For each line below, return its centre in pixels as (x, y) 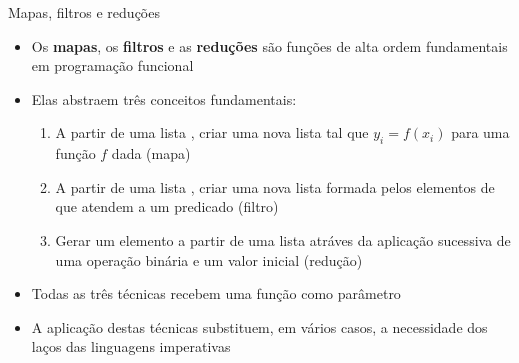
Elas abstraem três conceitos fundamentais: (164, 98)
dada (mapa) (151, 153)
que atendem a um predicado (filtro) (167, 206)
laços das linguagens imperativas (131, 346)
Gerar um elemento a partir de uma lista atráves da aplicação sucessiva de (283, 239)
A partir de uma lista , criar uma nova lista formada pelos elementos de (275, 186)
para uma (480, 132)
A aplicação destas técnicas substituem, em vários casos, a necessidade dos (259, 326)
